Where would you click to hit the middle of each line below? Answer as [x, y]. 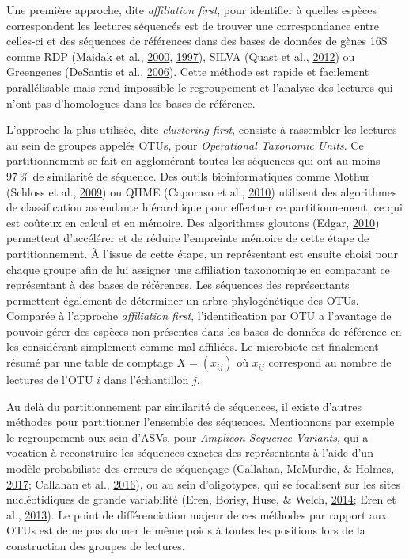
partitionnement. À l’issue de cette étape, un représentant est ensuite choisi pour [202, 253]
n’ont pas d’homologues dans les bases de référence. [131, 103]
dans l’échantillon [146, 380]
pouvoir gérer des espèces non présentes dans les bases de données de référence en [204, 331]
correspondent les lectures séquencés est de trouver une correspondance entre [193, 25]
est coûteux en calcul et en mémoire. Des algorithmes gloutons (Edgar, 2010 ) [193, 222]
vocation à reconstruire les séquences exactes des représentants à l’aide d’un [190, 453]
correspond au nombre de [330, 362]
